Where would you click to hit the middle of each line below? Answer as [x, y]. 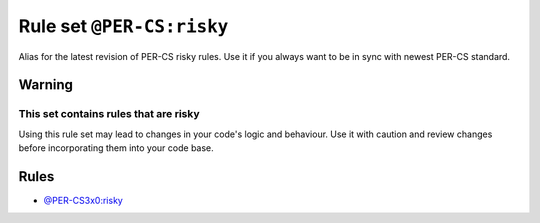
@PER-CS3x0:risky [83, 200]
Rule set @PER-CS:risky [123, 26]
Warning [46, 85]
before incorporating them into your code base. [116, 148]
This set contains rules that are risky [109, 114]
